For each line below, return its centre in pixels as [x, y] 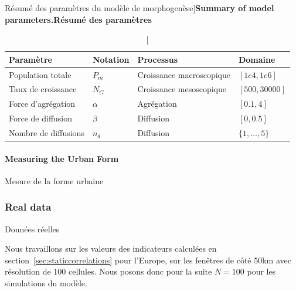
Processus [158, 59]
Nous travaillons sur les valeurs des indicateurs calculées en [111, 248]
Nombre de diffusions [47, 133]
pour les [261, 271]
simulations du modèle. [46, 283]
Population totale [40, 74]
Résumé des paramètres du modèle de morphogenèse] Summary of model [140, 8]
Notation [111, 59]
